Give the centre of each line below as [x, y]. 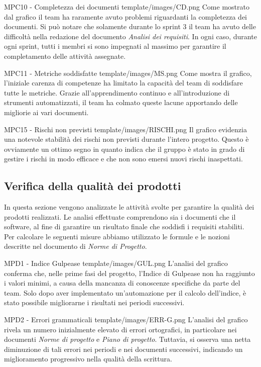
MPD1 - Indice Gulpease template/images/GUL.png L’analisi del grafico [116, 263]
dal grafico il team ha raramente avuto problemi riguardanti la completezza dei [126, 16]
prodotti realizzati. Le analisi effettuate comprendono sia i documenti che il [120, 216]
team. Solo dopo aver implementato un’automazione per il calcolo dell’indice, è [125, 292]
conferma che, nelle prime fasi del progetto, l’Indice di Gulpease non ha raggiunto [129, 273]
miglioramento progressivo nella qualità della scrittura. [88, 359]
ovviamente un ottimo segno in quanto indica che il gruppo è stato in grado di [124, 149]
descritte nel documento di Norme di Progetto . [76, 246]
